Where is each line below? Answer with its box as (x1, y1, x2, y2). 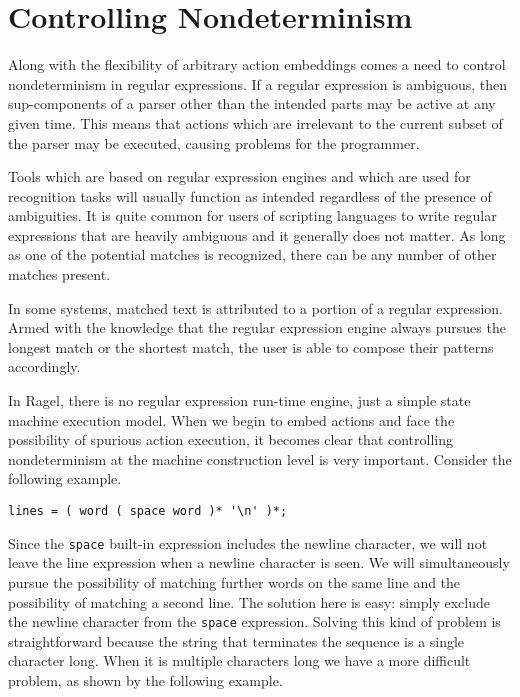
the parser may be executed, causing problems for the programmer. (8, 132, 420, 153)
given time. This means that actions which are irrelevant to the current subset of (8, 112, 503, 133)
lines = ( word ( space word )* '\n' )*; (8, 504, 288, 518)
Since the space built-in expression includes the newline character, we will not (8, 532, 488, 553)
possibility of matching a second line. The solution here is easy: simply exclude (8, 591, 491, 612)
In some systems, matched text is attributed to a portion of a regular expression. (8, 297, 503, 318)
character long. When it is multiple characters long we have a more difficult (8, 650, 471, 671)
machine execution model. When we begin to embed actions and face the (8, 409, 455, 430)
